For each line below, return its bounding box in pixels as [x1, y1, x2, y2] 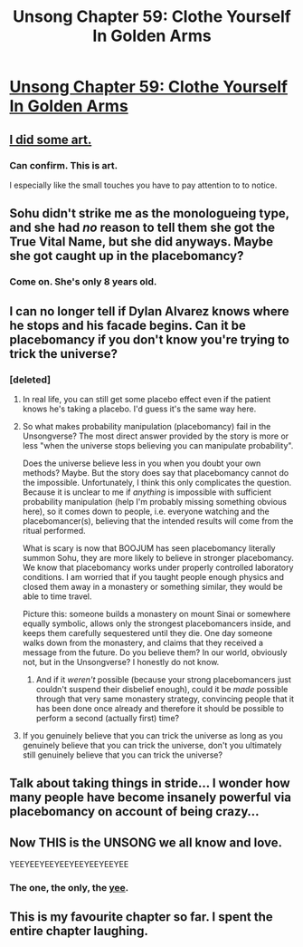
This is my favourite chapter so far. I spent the [9, 909, 273, 925]
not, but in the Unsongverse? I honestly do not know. [22, 656, 220, 667]
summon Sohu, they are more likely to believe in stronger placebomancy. [22, 552, 294, 563]
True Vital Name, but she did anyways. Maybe [9, 234, 274, 250]
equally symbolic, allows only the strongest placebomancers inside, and [22, 618, 291, 629]
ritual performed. [22, 525, 86, 536]
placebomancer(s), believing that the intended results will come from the [22, 515, 294, 527]
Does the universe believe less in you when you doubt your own [22, 458, 261, 469]
